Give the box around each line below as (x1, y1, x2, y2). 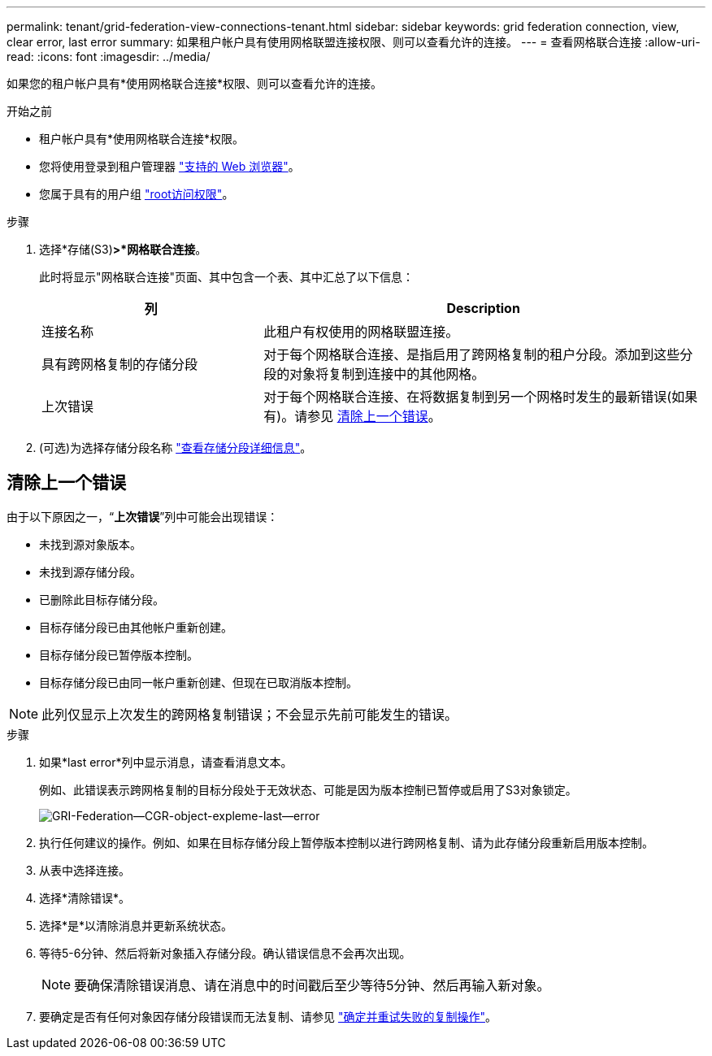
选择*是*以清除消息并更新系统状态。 (39, 918, 233, 932)
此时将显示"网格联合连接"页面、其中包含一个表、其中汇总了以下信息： (39, 270, 415, 284)
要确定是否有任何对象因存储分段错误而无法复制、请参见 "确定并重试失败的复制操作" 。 (39, 1009, 497, 1023)
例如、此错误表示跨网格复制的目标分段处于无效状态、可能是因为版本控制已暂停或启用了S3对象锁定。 (39, 782, 577, 797)
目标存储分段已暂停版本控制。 (39, 647, 198, 662)
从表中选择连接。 (39, 863, 130, 877)
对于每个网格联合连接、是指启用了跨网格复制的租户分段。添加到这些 (263, 346, 680, 363)
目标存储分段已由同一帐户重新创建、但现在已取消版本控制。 (39, 675, 358, 689)
